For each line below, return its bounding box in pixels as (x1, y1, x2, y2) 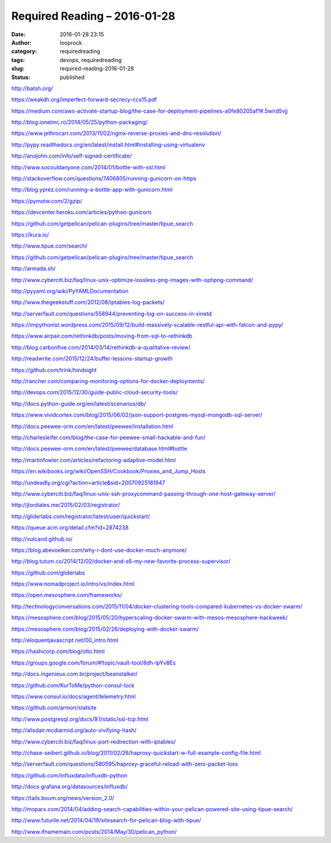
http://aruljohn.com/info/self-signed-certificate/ (11, 152, 132, 159)
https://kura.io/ (11, 231, 49, 238)
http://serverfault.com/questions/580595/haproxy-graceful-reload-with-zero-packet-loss (11, 760, 238, 768)
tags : (11, 56, 25, 64)
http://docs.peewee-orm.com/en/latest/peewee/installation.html (11, 422, 173, 430)
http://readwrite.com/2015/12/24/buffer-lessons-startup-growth (11, 355, 173, 362)
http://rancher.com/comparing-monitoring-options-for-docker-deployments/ (11, 378, 205, 385)
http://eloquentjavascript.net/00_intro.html (11, 636, 119, 644)
